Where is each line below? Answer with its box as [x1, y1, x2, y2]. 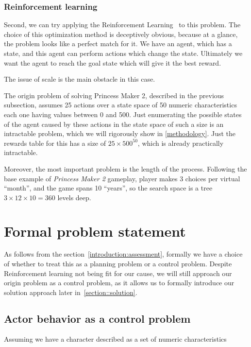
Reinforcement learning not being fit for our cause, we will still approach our [4, 268, 232, 278]
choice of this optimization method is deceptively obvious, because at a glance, [4, 29, 238, 39]
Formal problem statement [4, 221, 186, 241]
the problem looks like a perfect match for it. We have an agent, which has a [4, 38, 232, 49]
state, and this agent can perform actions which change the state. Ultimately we [4, 48, 243, 58]
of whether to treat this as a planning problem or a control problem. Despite [4, 259, 232, 269]
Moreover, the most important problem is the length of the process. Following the [4, 163, 247, 173]
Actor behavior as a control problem [4, 311, 191, 326]
